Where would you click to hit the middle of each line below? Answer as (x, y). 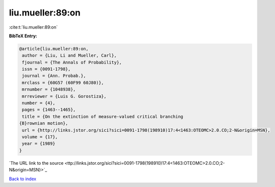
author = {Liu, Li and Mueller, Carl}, (69, 55)
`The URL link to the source (36, 163)
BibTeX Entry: (23, 36)
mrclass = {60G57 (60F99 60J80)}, (63, 83)
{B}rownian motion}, (43, 123)
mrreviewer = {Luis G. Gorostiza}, (64, 96)
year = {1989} (39, 144)
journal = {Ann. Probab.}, (54, 76)
